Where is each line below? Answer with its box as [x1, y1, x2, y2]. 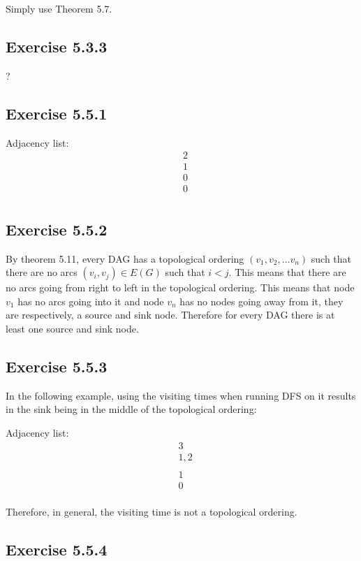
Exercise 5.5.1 [6, 102, 108, 124]
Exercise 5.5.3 [6, 355, 108, 377]
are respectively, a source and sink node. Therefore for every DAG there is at [6, 307, 335, 322]
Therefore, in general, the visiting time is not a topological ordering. [6, 504, 297, 518]
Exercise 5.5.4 [6, 538, 108, 560]
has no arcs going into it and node [17, 293, 164, 308]
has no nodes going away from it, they [179, 293, 344, 308]
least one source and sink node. [6, 321, 139, 335]
